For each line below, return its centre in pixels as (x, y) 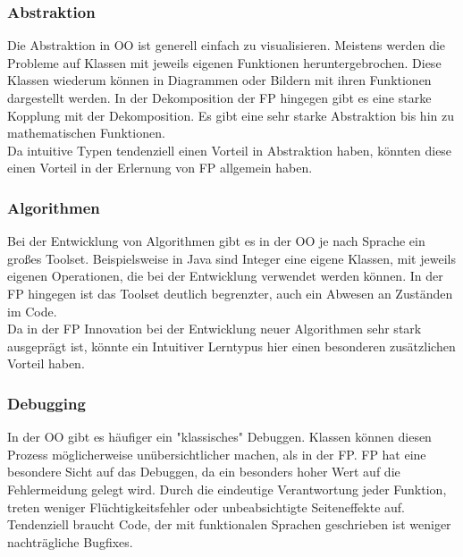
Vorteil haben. (46, 363)
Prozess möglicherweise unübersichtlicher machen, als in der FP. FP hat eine (217, 454)
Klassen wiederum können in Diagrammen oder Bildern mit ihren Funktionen (219, 80)
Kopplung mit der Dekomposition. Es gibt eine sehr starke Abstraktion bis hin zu (231, 115)
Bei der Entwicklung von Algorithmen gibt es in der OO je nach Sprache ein (216, 241)
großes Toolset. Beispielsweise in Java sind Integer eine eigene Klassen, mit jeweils (231, 258)
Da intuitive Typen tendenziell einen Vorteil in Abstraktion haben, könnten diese (230, 150)
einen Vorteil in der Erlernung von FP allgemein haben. (160, 168)
